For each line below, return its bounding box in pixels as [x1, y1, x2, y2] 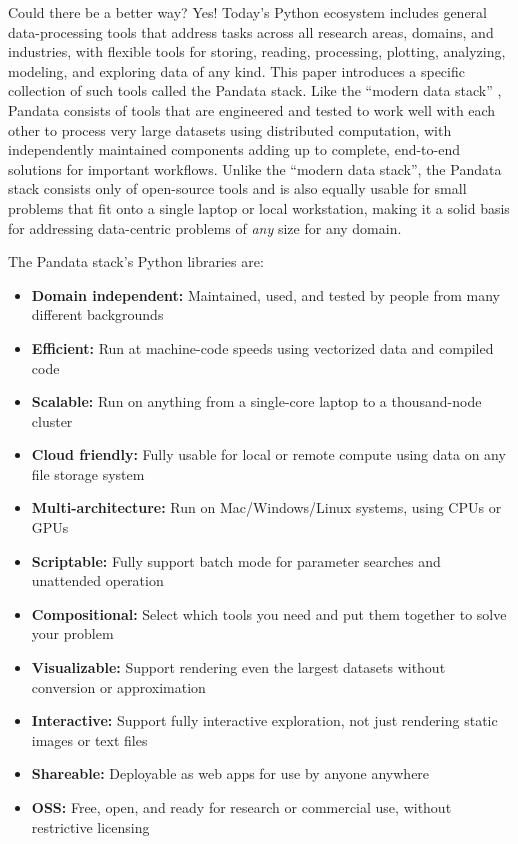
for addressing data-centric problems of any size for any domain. [8, 217, 402, 238]
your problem [31, 623, 114, 644]
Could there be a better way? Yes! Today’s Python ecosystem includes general [8, 2, 487, 22]
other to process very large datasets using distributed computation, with [8, 119, 452, 140]
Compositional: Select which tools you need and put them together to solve [31, 603, 507, 624]
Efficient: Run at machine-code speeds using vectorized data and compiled [31, 337, 494, 358]
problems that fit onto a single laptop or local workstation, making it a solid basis [8, 197, 510, 218]
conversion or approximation [31, 676, 206, 697]
